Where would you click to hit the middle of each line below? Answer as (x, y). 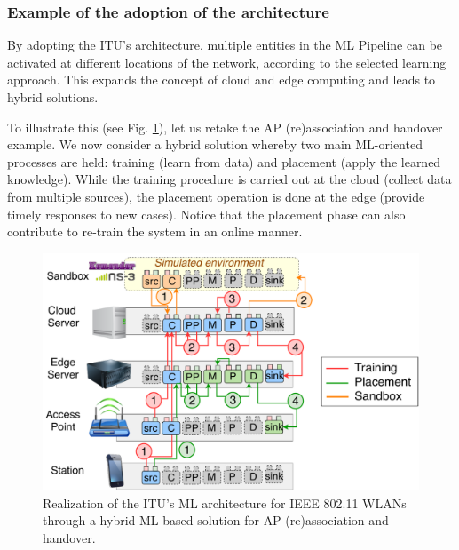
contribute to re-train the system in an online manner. (155, 231)
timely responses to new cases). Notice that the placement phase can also (206, 214)
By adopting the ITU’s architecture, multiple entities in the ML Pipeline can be (225, 45)
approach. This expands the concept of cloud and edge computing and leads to (222, 80)
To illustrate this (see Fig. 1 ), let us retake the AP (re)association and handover (225, 127)
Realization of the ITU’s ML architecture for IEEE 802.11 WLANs (225, 502)
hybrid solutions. (53, 97)
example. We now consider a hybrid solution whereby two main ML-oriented (215, 144)
